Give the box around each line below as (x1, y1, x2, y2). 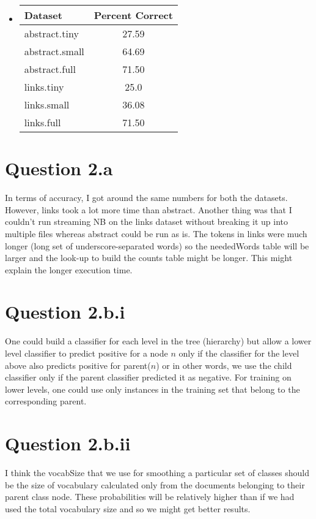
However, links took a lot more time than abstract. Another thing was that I (5, 203, 292, 216)
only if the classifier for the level (178, 347, 299, 359)
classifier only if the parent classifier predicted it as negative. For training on (5, 371, 292, 384)
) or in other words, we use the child (156, 358, 292, 371)
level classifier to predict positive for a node (5, 347, 168, 359)
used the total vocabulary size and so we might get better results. (5, 502, 251, 515)
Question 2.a (5, 156, 113, 181)
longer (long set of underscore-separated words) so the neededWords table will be (5, 239, 309, 252)
